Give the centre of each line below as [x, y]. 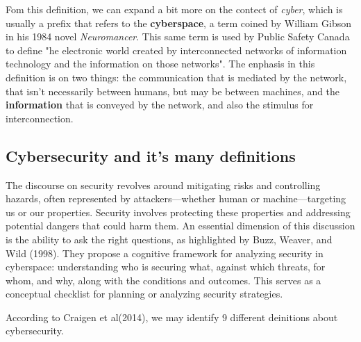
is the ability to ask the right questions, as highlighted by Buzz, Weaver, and [169, 239]
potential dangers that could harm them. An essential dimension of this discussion [180, 226]
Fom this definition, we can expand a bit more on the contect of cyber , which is [174, 9]
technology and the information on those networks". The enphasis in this [160, 64]
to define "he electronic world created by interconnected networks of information [176, 50]
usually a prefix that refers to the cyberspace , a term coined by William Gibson [179, 23]
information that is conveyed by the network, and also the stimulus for [160, 105]
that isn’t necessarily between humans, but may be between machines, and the [173, 91]
